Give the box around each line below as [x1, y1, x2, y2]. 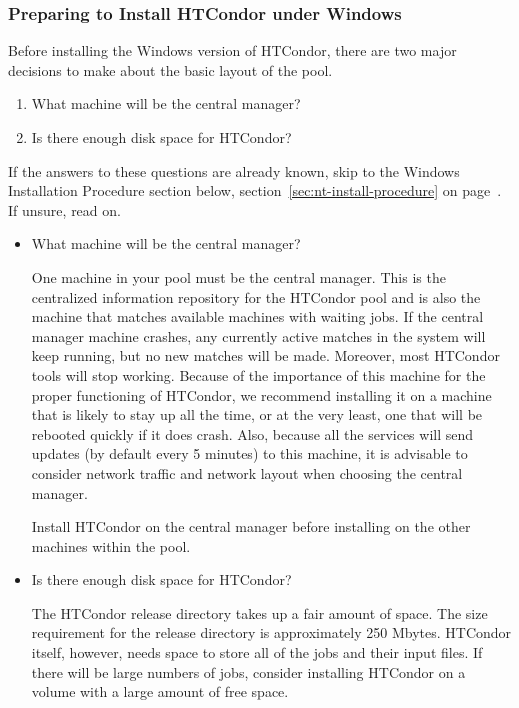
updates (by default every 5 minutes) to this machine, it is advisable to [31, 443, 468, 464]
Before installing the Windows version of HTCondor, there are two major [8, 40, 457, 61]
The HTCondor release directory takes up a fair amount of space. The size [31, 602, 488, 623]
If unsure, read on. [8, 199, 121, 220]
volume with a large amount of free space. [31, 681, 289, 702]
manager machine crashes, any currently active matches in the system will [31, 325, 486, 346]
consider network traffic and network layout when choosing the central [31, 462, 463, 483]
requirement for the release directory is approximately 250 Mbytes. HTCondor [31, 622, 512, 643]
